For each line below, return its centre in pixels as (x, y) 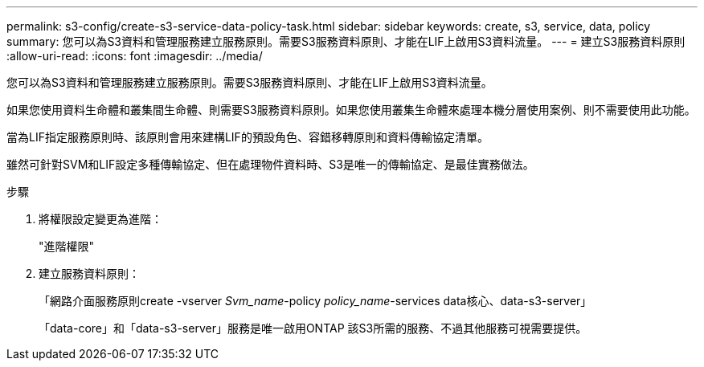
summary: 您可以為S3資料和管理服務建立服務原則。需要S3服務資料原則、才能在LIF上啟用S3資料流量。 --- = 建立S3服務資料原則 (346, 41)
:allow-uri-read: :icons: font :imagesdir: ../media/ (135, 56)
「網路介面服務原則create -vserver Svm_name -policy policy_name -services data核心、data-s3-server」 (315, 301)
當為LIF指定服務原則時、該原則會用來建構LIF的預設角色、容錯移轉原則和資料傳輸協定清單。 (248, 137)
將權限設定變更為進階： (100, 219)
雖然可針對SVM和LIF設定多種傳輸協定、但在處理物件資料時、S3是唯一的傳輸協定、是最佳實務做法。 (270, 164)
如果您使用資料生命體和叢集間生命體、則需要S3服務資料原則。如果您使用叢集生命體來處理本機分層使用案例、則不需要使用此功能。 (351, 110)
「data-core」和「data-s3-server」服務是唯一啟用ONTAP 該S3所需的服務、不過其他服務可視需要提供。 (313, 328)
